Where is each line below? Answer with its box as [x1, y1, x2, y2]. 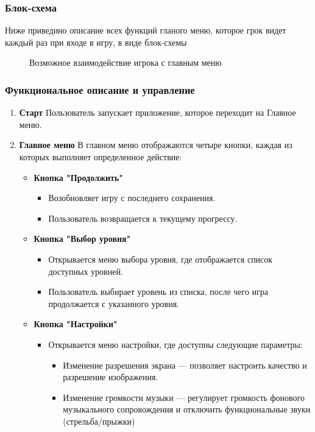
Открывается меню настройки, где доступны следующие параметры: [48, 338, 303, 350]
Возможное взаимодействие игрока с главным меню [29, 56, 222, 69]
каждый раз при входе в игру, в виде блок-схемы [5, 35, 187, 48]
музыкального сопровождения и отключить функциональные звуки [63, 403, 311, 416]
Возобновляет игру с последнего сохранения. [48, 191, 216, 204]
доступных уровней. [48, 264, 123, 277]
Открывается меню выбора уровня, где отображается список [48, 252, 273, 265]
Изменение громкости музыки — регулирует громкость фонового [63, 391, 305, 403]
